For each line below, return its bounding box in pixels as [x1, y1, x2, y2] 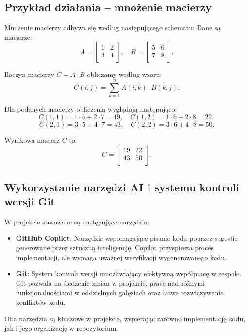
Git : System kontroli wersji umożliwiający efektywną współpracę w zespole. [16, 268, 242, 279]
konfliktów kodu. [16, 297, 66, 307]
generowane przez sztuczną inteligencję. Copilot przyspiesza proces [16, 243, 214, 253]
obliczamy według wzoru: [87, 69, 162, 79]
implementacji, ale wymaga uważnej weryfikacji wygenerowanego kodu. [16, 252, 227, 262]
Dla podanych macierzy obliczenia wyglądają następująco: [4, 104, 177, 114]
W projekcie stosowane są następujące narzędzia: [4, 216, 149, 226]
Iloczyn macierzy [4, 69, 54, 79]
